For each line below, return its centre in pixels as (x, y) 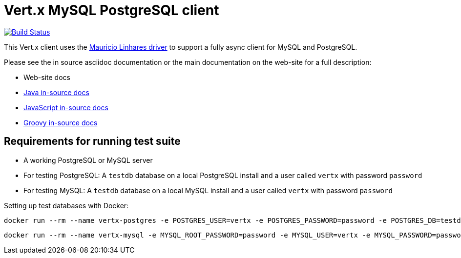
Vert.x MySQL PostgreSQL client (112, 10)
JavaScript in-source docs (66, 107)
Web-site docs (47, 77)
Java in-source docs (56, 92)
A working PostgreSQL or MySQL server (88, 160)
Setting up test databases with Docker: (66, 205)
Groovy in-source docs (61, 122)
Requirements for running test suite (92, 141)
